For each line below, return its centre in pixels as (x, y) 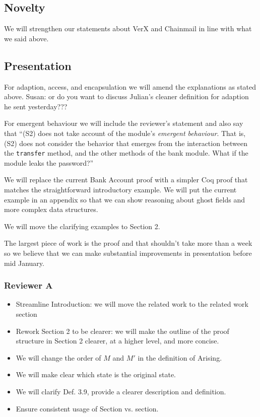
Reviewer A (28, 285)
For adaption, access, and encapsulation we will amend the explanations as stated (130, 86)
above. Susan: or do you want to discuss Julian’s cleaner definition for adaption (126, 96)
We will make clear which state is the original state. (96, 374)
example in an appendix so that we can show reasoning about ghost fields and (124, 199)
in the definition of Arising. (180, 357)
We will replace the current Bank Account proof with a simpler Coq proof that (126, 180)
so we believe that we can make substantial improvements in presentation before (128, 253)
